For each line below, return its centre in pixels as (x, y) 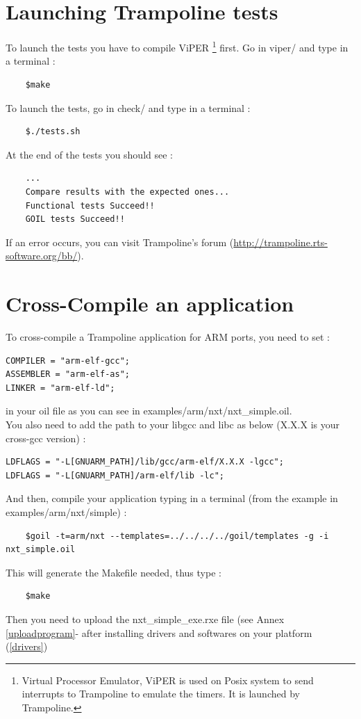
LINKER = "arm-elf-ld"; (60, 388)
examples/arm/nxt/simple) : (66, 511)
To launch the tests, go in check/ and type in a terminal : (128, 107)
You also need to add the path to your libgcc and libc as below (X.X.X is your (173, 424)
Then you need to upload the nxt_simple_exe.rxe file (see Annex (145, 619)
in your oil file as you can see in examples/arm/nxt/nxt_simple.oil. (149, 411)
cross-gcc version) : (46, 438)
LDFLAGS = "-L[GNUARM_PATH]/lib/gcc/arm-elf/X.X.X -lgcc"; (145, 462)
